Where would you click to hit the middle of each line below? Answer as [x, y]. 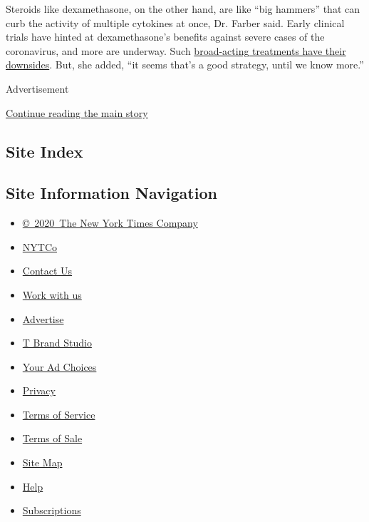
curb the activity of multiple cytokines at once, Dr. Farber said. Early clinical [175, 22]
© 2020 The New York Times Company [110, 223]
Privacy [39, 390]
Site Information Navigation [111, 193]
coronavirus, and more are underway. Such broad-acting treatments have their [176, 50]
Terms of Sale [52, 438]
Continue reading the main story [77, 112]
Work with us [52, 294]
